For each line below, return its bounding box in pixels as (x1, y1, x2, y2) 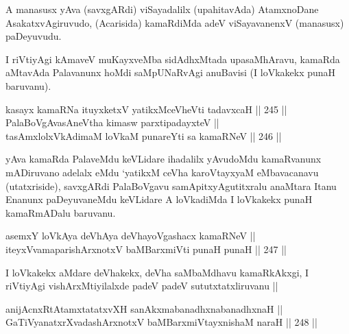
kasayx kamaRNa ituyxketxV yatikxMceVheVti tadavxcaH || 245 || (5, 102, 287, 116)
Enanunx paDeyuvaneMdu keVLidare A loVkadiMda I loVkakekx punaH (5, 192, 313, 206)
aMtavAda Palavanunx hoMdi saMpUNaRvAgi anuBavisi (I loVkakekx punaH (5, 65, 336, 80)
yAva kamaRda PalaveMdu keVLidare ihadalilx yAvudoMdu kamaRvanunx (5, 152, 322, 166)
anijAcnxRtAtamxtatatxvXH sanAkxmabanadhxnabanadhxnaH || (5, 301, 283, 315)
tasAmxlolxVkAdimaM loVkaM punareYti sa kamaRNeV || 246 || (5, 128, 282, 143)
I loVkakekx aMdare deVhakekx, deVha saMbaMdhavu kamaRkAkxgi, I (5, 265, 309, 279)
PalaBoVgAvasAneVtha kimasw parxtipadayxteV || (5, 115, 219, 130)
